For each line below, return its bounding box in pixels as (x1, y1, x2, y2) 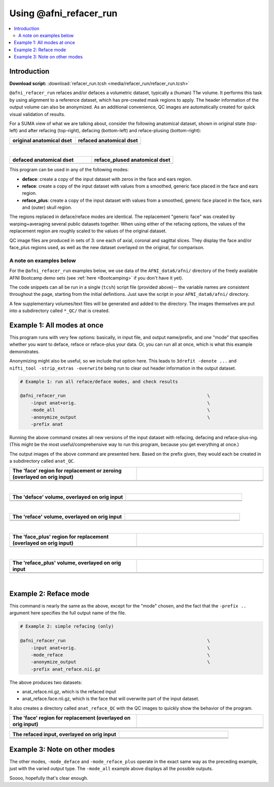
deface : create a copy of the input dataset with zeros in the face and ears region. (22, 176, 192, 182)
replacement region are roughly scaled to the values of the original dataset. (9, 228, 167, 234)
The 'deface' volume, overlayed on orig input (12, 493, 123, 500)
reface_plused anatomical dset (94, 157, 170, 164)
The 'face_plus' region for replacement (12, 533, 109, 540)
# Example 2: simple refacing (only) (20, 623, 114, 629)
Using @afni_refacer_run (9, 8, 118, 19)
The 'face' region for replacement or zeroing (12, 467, 122, 474)
